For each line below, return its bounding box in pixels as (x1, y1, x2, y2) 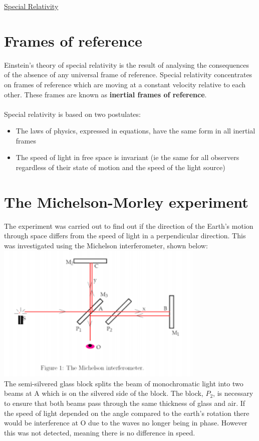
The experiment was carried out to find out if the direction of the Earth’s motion (4, 220, 253, 231)
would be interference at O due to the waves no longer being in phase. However (4, 417, 247, 428)
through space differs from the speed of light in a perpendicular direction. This (4, 230, 246, 241)
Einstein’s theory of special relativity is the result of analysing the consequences (4, 59, 249, 70)
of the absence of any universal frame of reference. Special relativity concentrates (4, 69, 252, 80)
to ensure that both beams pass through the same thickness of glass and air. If (4, 397, 245, 408)
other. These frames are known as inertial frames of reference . (4, 89, 207, 99)
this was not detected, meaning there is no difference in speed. (4, 427, 195, 437)
